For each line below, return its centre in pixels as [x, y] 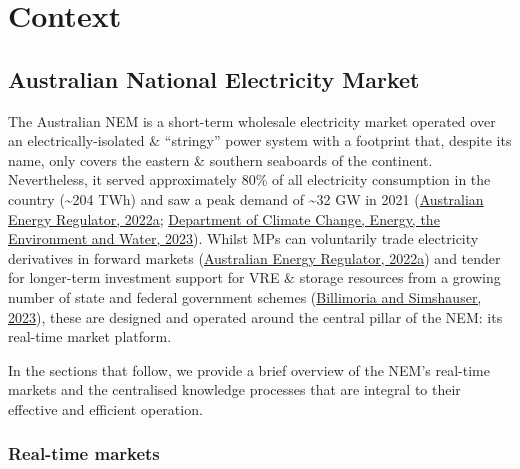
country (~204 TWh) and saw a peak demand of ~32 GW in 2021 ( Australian [246, 198]
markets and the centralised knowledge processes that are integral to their [234, 389]
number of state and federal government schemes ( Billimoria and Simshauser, [245, 296]
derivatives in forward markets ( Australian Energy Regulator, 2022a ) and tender [254, 257]
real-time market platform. [90, 336]
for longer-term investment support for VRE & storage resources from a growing [254, 277]
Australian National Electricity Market [214, 78]
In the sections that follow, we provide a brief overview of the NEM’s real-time [249, 369]
